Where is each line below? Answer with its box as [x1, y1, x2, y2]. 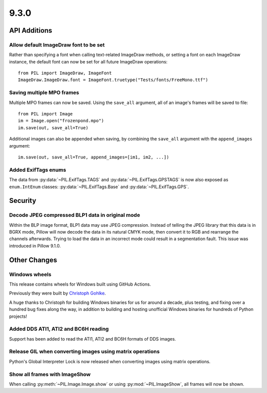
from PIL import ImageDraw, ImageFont [18, 70, 112, 76]
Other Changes [9, 255, 57, 264]
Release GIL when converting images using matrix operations [9, 348, 160, 355]
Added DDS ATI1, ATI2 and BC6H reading [9, 326, 109, 333]
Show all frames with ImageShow [9, 371, 91, 378]
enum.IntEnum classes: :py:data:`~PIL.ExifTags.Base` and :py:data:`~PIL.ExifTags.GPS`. [9, 184, 189, 190]
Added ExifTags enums [9, 166, 66, 173]
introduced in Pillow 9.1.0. [9, 243, 61, 248]
